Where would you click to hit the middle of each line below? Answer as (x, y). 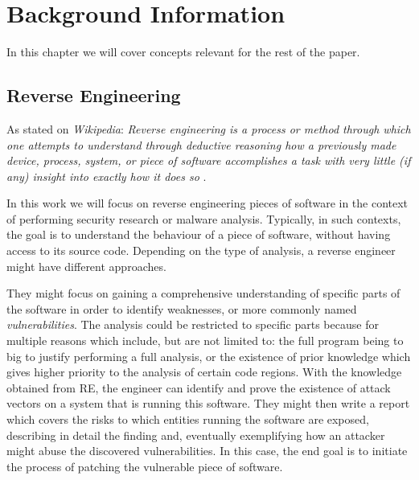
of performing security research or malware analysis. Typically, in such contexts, (204, 218)
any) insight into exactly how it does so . (107, 176)
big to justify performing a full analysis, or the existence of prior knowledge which (209, 356)
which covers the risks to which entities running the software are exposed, (188, 419)
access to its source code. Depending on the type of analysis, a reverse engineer (201, 250)
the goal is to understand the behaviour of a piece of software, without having (199, 234)
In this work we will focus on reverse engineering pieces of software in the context (207, 203)
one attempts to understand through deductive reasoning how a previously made (201, 144)
